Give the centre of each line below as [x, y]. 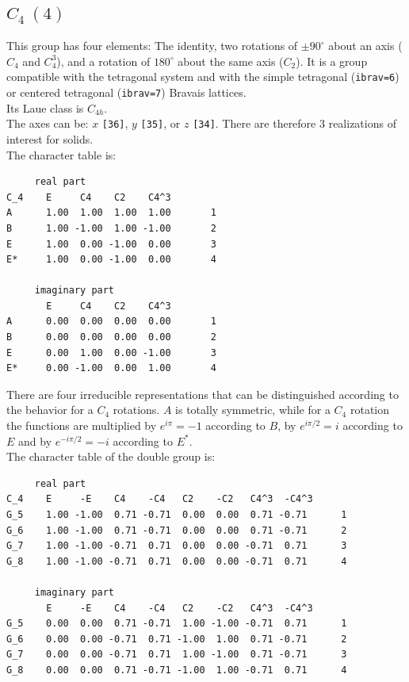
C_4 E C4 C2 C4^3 [89, 197]
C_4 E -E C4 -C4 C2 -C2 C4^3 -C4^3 [160, 499]
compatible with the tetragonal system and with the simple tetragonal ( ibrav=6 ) [203, 77]
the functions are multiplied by [82, 425]
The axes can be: [48, 123]
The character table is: [61, 154]
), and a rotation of [103, 61]
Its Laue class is [45, 107]
